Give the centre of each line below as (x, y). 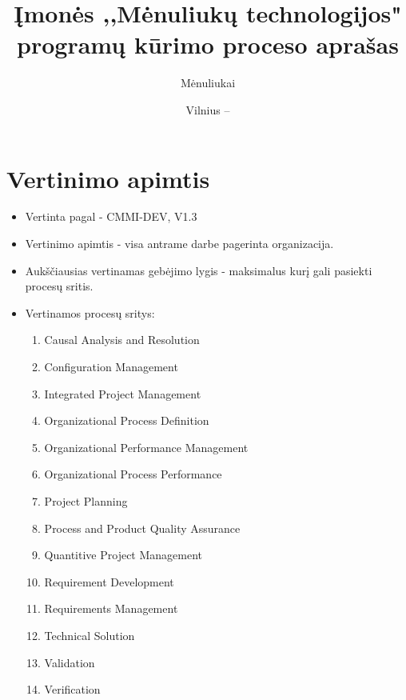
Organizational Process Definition (127, 420)
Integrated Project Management (123, 393)
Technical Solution (90, 635)
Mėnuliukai (208, 83)
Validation (70, 662)
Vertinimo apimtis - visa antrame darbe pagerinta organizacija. (179, 244)
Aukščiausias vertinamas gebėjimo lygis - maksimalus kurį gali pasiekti (199, 270)
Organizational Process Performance (133, 474)
